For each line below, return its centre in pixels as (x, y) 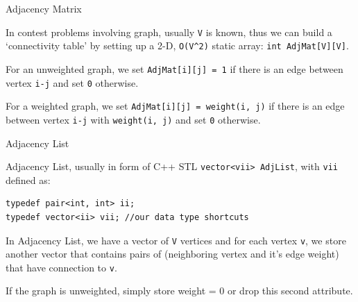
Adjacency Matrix (44, 8)
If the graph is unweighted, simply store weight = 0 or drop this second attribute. (179, 291)
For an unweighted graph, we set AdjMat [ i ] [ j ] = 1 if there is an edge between (174, 68)
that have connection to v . (61, 267)
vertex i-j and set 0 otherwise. (72, 82)
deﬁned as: (28, 179)
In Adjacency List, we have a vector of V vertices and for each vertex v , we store (176, 240)
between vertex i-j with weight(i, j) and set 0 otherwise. (133, 119)
